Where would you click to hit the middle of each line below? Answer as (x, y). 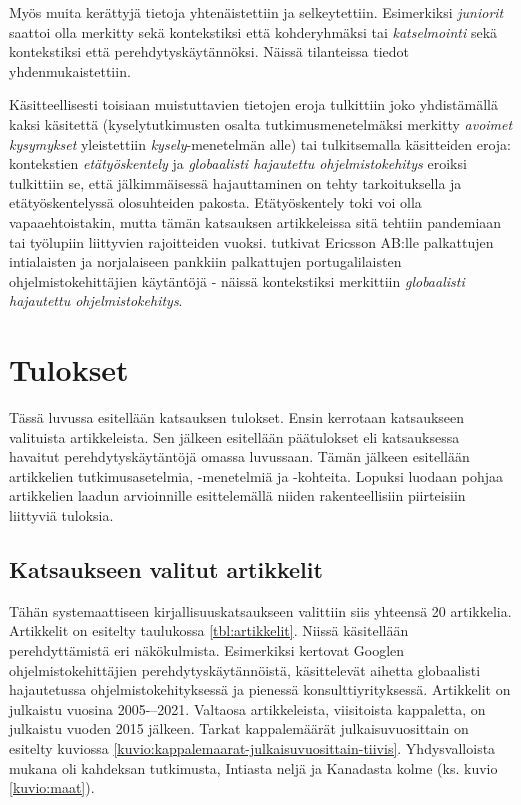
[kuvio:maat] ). (52, 787)
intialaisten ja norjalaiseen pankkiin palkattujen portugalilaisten (205, 261)
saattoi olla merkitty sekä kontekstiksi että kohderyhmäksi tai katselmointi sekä (253, 31)
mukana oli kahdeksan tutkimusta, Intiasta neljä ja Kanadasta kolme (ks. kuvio (253, 767)
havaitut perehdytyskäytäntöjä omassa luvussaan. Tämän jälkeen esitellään (239, 456)
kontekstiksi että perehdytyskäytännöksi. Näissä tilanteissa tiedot (209, 51)
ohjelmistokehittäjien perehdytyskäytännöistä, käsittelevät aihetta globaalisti (245, 669)
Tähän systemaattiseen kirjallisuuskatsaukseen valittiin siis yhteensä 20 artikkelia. (260, 610)
